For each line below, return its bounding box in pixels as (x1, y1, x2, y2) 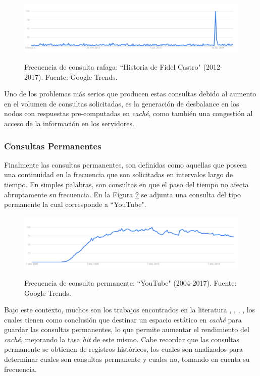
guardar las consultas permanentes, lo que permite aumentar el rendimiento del (4, 324, 249, 335)
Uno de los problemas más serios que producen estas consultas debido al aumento (4, 88, 256, 99)
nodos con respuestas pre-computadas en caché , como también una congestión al (4, 108, 253, 119)
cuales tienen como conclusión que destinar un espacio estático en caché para (4, 314, 242, 325)
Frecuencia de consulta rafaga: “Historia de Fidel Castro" (24, 62, 201, 72)
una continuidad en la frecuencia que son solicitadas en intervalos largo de (4, 169, 233, 180)
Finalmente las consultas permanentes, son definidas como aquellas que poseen (4, 159, 247, 170)
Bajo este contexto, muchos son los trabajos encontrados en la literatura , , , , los (4, 304, 255, 315)
